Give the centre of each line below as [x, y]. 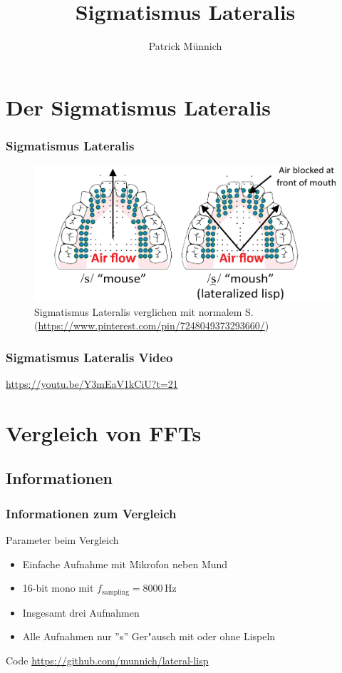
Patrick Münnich [185, 46]
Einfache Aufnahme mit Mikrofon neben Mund [125, 564]
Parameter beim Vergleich [62, 539]
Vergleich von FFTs [104, 432]
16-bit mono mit [58, 588]
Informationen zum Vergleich [91, 513]
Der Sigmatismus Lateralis [139, 107]
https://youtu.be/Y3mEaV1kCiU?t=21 [92, 383]
